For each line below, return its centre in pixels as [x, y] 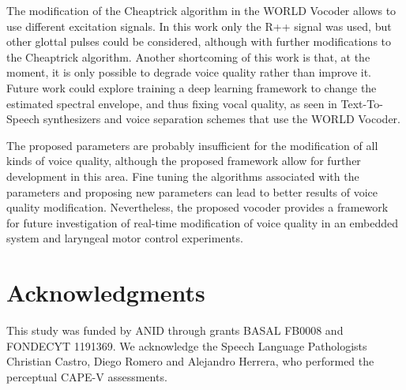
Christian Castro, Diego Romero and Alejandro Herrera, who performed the [190, 361]
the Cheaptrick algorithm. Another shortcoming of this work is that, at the [188, 56]
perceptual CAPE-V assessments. [87, 376]
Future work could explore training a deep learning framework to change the [192, 87]
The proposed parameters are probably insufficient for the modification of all [192, 145]
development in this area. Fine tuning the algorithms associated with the [183, 176]
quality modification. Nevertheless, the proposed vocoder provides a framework [197, 207]
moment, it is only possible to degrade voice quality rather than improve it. [189, 72]
